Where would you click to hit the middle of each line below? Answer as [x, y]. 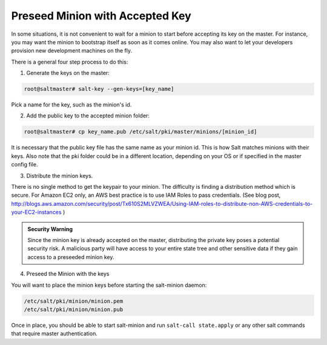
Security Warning [50, 229]
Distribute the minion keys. [60, 176]
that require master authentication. [54, 333]
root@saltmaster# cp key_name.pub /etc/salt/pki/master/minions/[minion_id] [140, 132]
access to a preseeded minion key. [71, 257]
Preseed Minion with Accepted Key [101, 16]
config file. [25, 165]
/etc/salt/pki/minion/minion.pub [74, 309]
